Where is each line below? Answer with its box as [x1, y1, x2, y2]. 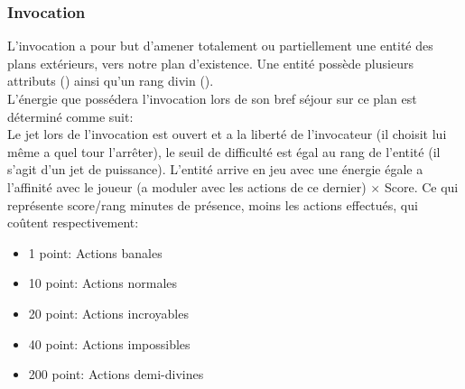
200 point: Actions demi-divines [28, 365, 204, 384]
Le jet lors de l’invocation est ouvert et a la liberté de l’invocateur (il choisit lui [7, 125, 447, 144]
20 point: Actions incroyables [28, 303, 189, 322]
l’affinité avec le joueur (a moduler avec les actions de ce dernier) [7, 177, 367, 196]
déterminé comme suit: [7, 107, 134, 125]
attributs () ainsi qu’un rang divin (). [7, 71, 214, 90]
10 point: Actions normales [28, 273, 178, 292]
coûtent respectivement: [7, 213, 139, 232]
